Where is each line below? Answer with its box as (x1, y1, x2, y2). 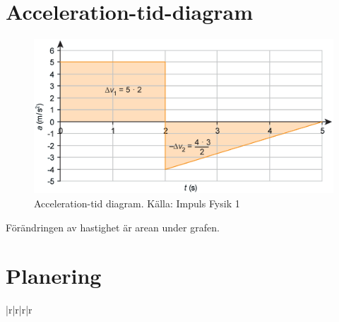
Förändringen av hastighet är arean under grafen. (6, 219, 220, 234)
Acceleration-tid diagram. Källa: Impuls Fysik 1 (34, 195, 240, 210)
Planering (6, 261, 102, 290)
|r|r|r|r (6, 302, 32, 317)
